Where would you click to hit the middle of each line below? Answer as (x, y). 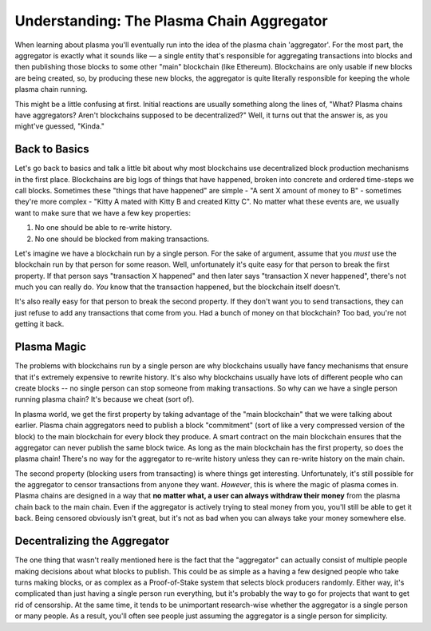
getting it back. (40, 324)
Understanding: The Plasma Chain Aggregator (171, 21)
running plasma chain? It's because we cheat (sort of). (105, 399)
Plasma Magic (51, 347)
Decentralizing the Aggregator (92, 541)
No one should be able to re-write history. (103, 228)
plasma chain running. (51, 89)
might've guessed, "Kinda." (60, 126)
